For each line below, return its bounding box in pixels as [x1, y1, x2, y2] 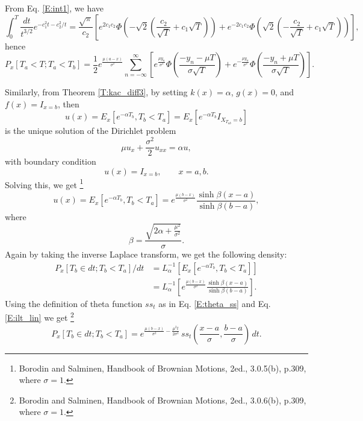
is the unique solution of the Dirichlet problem [5, 124, 176, 137]
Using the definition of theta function [5, 297, 143, 309]
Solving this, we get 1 [5, 176, 84, 191]
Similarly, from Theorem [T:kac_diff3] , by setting [5, 86, 188, 98]
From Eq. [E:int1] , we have [5, 2, 104, 14]
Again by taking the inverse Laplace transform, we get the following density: [5, 248, 287, 261]
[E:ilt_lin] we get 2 [5, 309, 74, 324]
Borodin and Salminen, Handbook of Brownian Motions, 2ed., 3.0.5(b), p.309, [19, 361, 306, 374]
